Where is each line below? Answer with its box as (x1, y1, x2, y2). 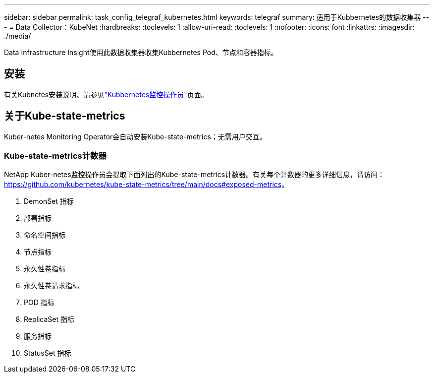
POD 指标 (24, 298, 54, 307)
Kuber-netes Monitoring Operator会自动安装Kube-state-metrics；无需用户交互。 (4, 132, 267, 141)
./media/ (4, 32, 31, 40)
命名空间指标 (24, 231, 65, 240)
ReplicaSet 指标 (24, 315, 74, 324)
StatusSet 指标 (24, 349, 71, 358)
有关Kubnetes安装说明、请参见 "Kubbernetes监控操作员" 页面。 (4, 90, 208, 99)
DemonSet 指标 (24, 197, 74, 206)
